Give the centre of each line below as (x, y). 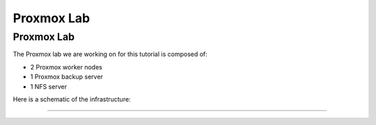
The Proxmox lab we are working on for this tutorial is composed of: (110, 54)
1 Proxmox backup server (67, 77)
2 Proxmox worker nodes (66, 67)
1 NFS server (49, 86)
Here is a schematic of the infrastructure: (72, 99)
